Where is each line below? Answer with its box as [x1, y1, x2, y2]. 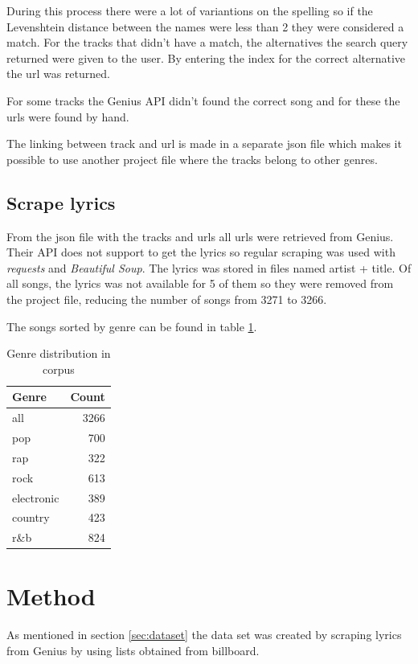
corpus [42, 360, 75, 377]
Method [6, 580, 96, 613]
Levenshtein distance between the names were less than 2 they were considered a [6, 18, 404, 35]
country [12, 509, 50, 526]
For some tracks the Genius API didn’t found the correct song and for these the [6, 92, 400, 109]
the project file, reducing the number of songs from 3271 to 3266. [6, 290, 327, 307]
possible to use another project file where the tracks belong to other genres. [6, 150, 378, 167]
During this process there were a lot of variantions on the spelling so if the [6, 2, 373, 18]
